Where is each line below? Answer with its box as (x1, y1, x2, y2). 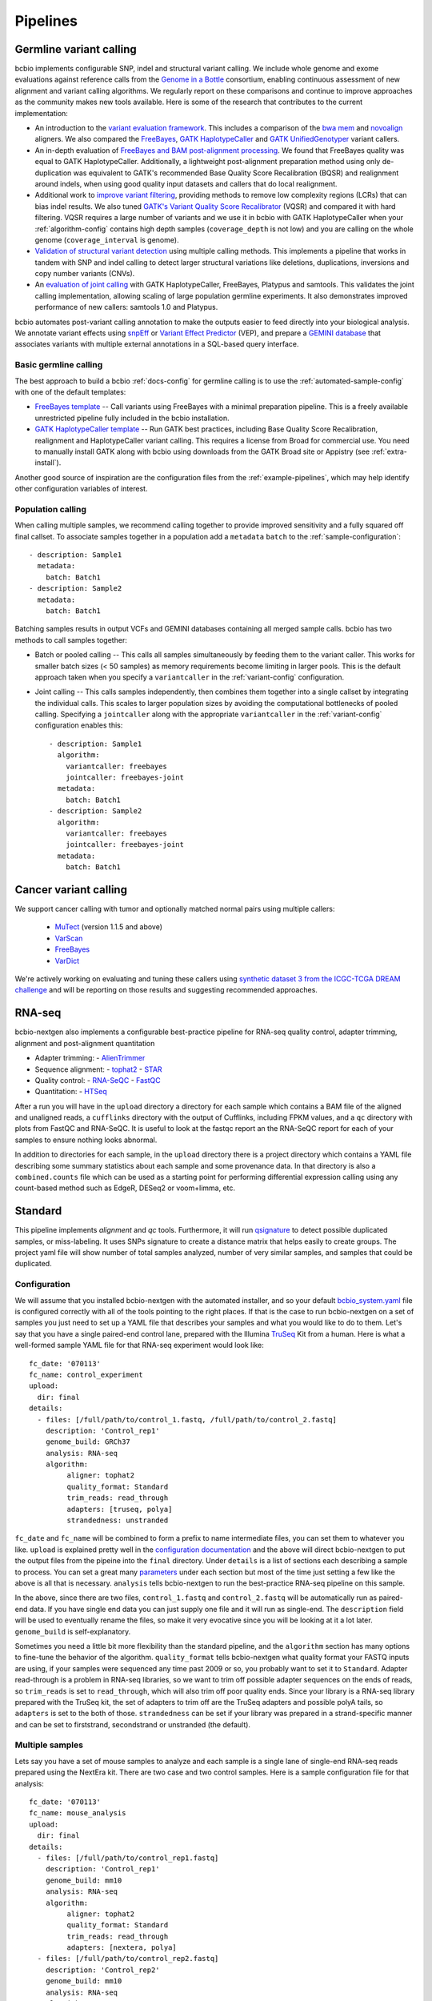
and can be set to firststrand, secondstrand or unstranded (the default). (14, 1719, 251, 1729)
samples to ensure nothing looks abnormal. (14, 1135, 158, 1145)
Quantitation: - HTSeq (34, 1087, 107, 1097)
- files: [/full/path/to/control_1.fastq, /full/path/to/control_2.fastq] (37, 1415, 338, 1424)
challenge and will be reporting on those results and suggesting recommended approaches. (14, 985, 318, 995)
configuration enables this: (34, 720, 123, 730)
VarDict (54, 956, 80, 965)
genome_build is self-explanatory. (14, 1626, 131, 1636)
